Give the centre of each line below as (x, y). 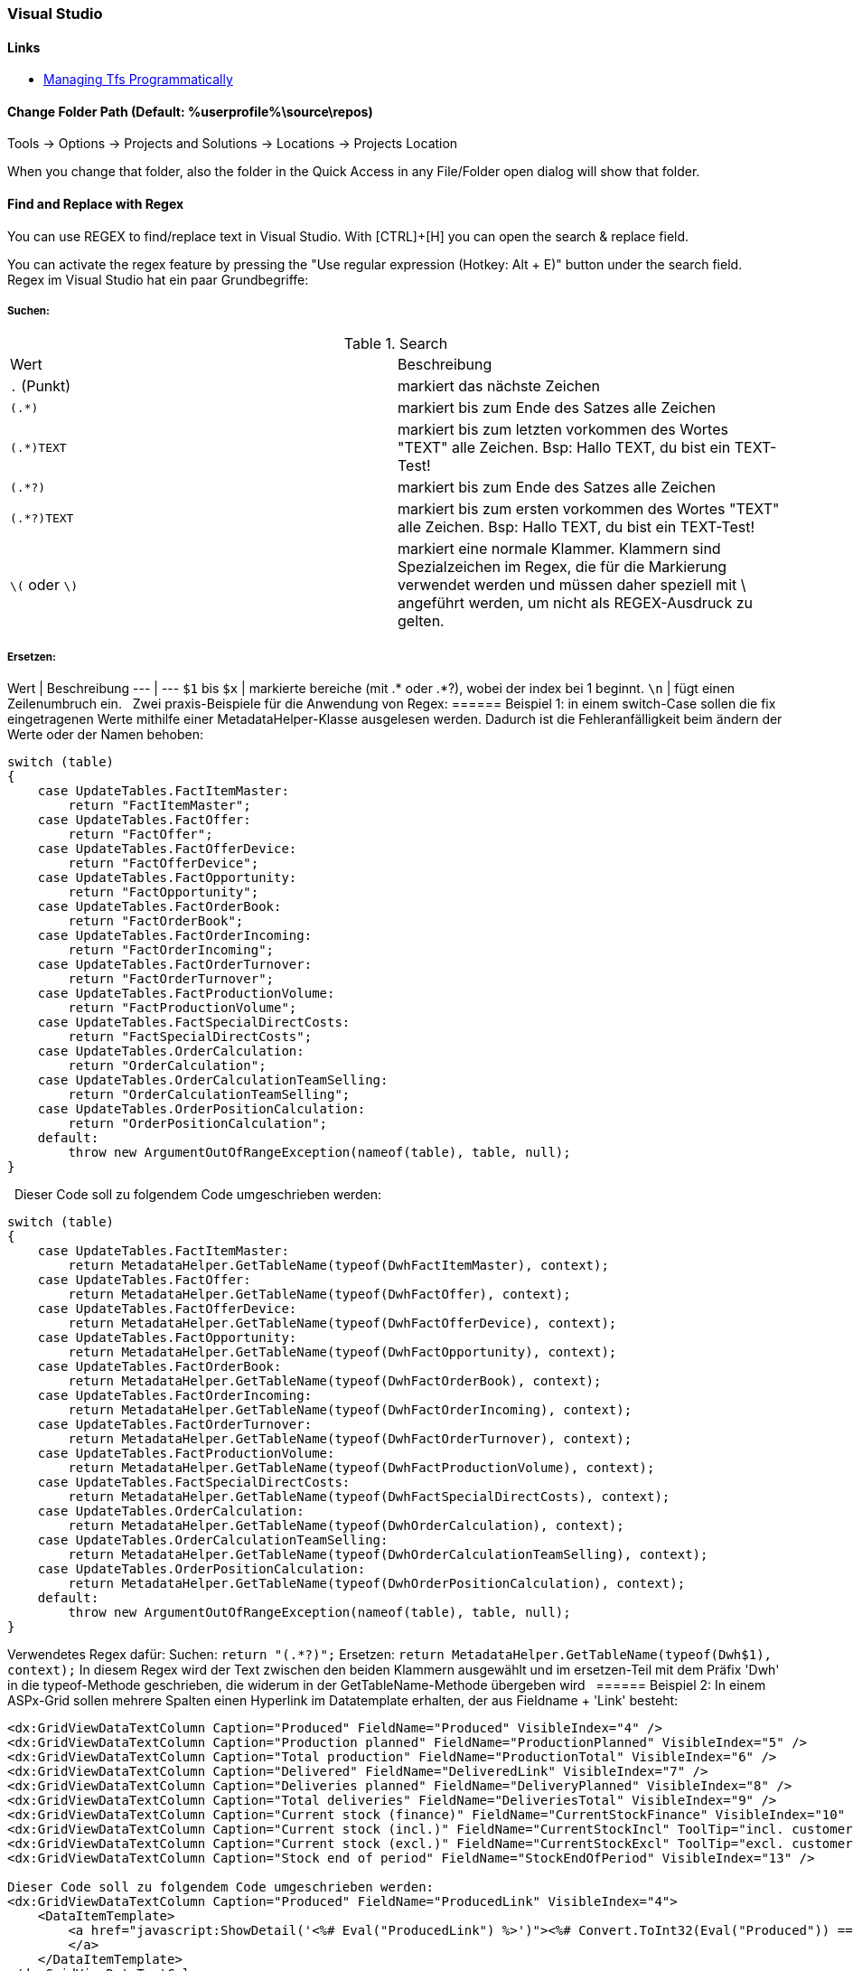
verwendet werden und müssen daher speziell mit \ (572, 585)
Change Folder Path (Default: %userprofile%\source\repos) (190, 111)
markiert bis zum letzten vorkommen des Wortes (563, 430)
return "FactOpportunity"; (164, 892)
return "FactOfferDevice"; (164, 863)
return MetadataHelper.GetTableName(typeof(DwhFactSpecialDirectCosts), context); (369, 1497)
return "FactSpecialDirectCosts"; (190, 1037)
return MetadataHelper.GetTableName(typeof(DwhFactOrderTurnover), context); (350, 1439)
